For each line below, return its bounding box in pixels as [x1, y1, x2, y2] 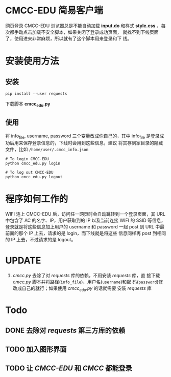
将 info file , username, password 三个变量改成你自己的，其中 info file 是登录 [5, 133, 160, 140]
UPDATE [5, 255, 41, 266]
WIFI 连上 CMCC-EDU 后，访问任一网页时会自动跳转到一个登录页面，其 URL [5, 211, 166, 217]
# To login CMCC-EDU [5, 157, 50, 162]
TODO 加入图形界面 [5, 345, 67, 353]
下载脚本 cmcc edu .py [5, 100, 51, 108]
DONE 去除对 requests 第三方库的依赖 [5, 326, 126, 334]
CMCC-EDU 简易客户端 [5, 5, 103, 16]
